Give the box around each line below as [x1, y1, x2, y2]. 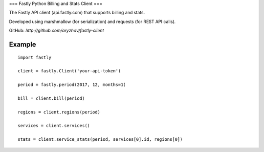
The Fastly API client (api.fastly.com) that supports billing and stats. [9, 10, 145, 16]
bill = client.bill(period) [18, 95, 85, 101]
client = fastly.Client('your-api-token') [18, 68, 121, 74]
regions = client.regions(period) [18, 109, 100, 115]
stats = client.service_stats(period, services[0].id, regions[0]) [18, 137, 183, 142]
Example [9, 40, 36, 48]
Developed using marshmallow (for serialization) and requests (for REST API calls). [9, 19, 176, 24]
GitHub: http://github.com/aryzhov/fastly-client [9, 27, 104, 34]
